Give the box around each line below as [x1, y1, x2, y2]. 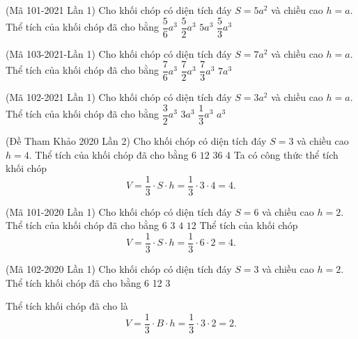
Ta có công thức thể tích [233, 147, 338, 161]
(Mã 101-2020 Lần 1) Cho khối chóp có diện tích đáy [6, 204, 232, 219]
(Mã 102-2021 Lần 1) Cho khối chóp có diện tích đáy [6, 90, 232, 104]
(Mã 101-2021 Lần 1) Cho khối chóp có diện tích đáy [6, 3, 232, 17]
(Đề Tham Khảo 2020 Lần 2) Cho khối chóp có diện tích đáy [6, 133, 267, 148]
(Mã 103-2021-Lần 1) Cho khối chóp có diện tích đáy [6, 46, 232, 61]
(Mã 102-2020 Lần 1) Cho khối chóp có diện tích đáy [6, 262, 232, 276]
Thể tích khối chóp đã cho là [6, 299, 128, 313]
